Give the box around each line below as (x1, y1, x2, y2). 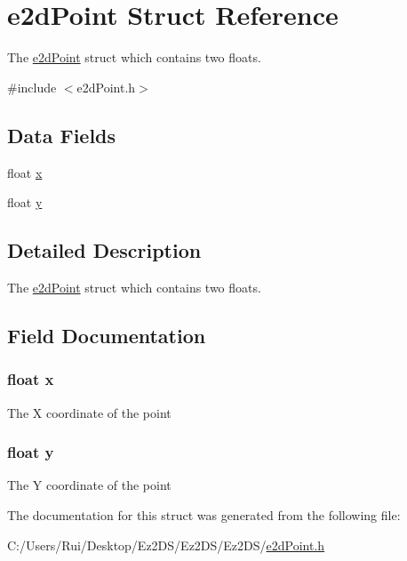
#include (7, 77, 57, 96)
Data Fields (7, 121, 116, 148)
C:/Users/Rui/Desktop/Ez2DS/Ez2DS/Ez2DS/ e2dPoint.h (7, 535, 325, 554)
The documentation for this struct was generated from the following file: (7, 505, 401, 524)
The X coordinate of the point (7, 403, 172, 421)
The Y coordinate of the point (7, 476, 172, 494)
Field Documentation (7, 321, 206, 349)
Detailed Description (7, 236, 202, 264)
